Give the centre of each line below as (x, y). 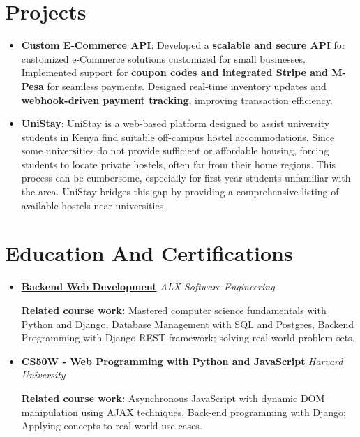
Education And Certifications (149, 253)
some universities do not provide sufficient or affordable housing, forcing (175, 150)
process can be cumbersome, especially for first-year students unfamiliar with (186, 178)
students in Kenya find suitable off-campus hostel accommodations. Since (178, 136)
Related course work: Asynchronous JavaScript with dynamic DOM (173, 398)
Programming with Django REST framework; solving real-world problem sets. (188, 338)
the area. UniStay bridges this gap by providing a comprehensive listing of (180, 192)
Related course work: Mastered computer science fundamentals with (174, 310)
